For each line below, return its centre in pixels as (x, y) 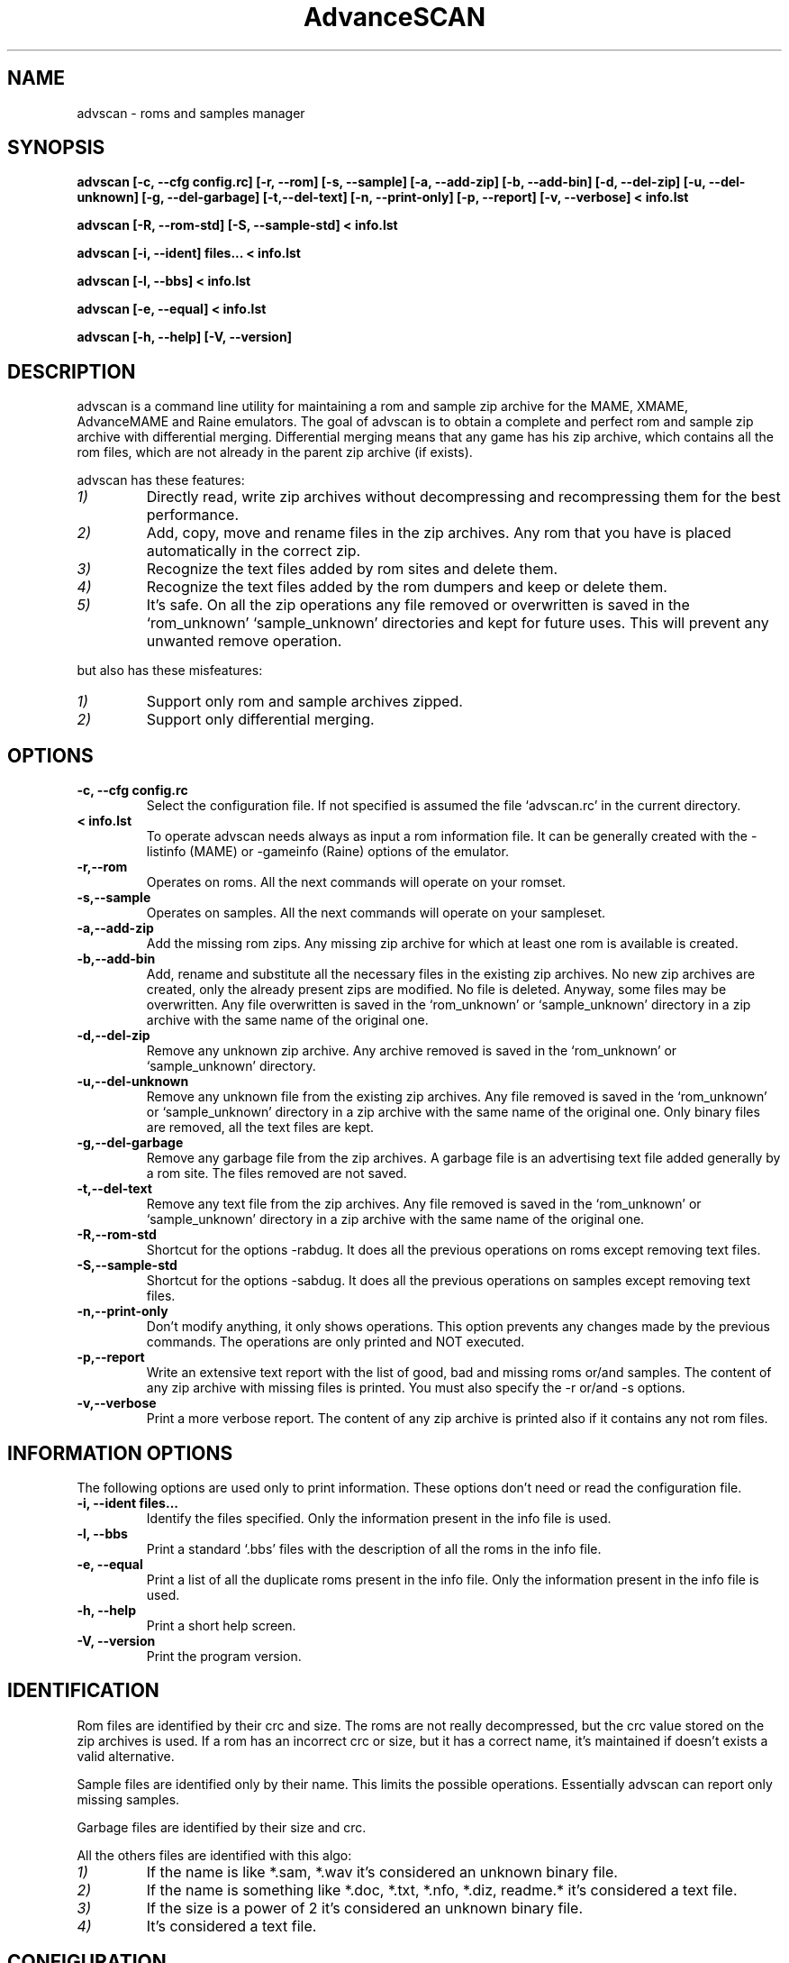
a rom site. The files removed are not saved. (277, 1173)
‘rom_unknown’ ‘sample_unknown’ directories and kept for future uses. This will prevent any (458, 623)
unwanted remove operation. (244, 641)
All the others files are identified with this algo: (214, 1855)
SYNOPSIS (56, 148)
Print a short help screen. (221, 1625)
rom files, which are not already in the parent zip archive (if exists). (275, 452)
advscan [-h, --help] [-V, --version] (184, 337)
